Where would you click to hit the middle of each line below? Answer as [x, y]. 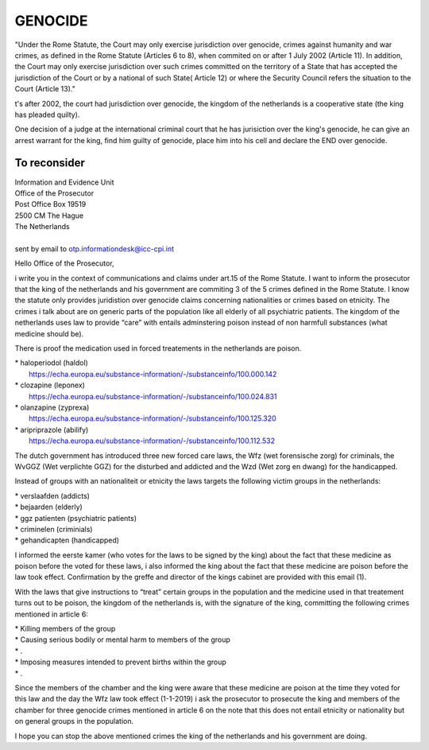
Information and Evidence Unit [64, 182]
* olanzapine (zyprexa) [52, 407]
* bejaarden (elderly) [48, 507]
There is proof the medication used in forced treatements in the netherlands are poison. [158, 348]
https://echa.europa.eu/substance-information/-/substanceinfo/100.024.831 [153, 396]
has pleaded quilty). [47, 115]
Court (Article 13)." [45, 89]
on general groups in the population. [74, 721]
